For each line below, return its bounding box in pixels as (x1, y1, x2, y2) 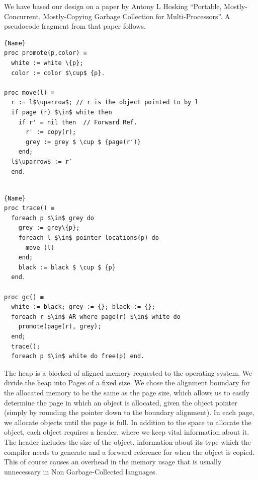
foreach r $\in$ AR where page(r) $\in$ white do (11, 313, 181, 320)
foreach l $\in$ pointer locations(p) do (18, 234, 159, 242)
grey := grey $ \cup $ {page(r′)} (25, 138, 141, 146)
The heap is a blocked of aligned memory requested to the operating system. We (4, 367, 252, 378)
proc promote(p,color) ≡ (4, 49, 87, 57)
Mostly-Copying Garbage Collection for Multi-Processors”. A (43, 11, 230, 21)
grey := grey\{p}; (18, 224, 80, 232)
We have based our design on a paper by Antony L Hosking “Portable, (4, 1, 222, 11)
